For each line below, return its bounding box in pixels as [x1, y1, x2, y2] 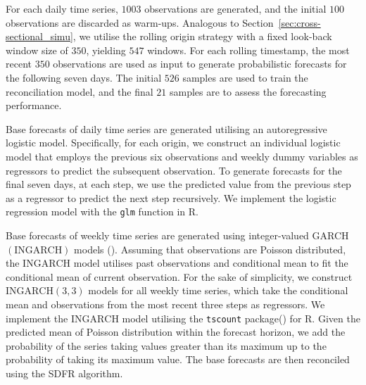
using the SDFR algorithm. [6, 365, 123, 380]
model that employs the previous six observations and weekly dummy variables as [6, 149, 358, 163]
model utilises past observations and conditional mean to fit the [73, 255, 348, 270]
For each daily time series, [6, 1, 118, 15]
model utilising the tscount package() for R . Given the [122, 310, 360, 325]
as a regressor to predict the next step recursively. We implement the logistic [6, 190, 336, 205]
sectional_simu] [6, 29, 73, 44]
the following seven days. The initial [6, 70, 162, 84]
